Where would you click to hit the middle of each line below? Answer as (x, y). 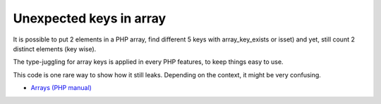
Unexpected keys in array (90, 18)
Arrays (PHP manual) (61, 88)
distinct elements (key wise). (55, 48)
